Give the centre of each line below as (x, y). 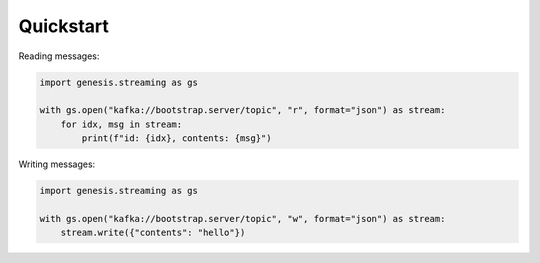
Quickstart (64, 26)
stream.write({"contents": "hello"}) (153, 233)
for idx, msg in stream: (121, 124)
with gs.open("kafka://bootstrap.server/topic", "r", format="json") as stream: (242, 110)
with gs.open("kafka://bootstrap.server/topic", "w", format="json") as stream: (242, 218)
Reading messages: (59, 56)
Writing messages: (57, 164)
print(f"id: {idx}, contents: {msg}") (176, 138)
